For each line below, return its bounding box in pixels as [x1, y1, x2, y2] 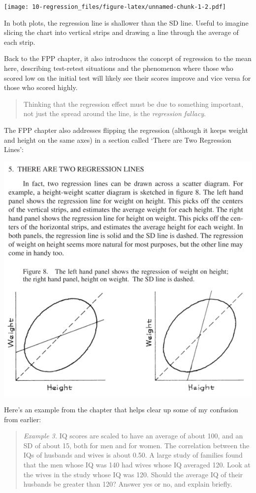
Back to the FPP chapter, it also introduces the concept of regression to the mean [4, 53, 252, 63]
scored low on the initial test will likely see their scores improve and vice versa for [4, 72, 251, 83]
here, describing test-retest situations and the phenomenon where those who [4, 63, 233, 73]
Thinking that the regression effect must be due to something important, [23, 98, 243, 109]
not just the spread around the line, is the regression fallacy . [23, 108, 206, 119]
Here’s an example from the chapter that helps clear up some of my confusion [4, 404, 238, 414]
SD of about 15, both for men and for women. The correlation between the [23, 440, 250, 450]
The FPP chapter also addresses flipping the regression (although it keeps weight [4, 125, 248, 135]
